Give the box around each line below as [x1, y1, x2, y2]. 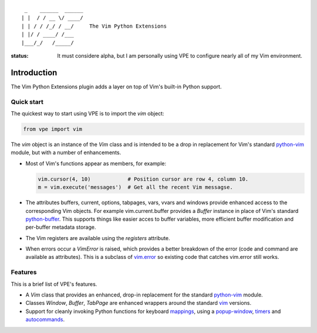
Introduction [11, 68, 58, 78]
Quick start [11, 98, 44, 106]
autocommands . [25, 316, 65, 323]
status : [11, 52, 29, 59]
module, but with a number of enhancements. [11, 149, 122, 156]
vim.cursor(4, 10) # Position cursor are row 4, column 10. [38, 175, 249, 182]
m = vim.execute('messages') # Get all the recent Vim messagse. [38, 184, 233, 191]
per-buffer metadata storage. [25, 224, 96, 231]
